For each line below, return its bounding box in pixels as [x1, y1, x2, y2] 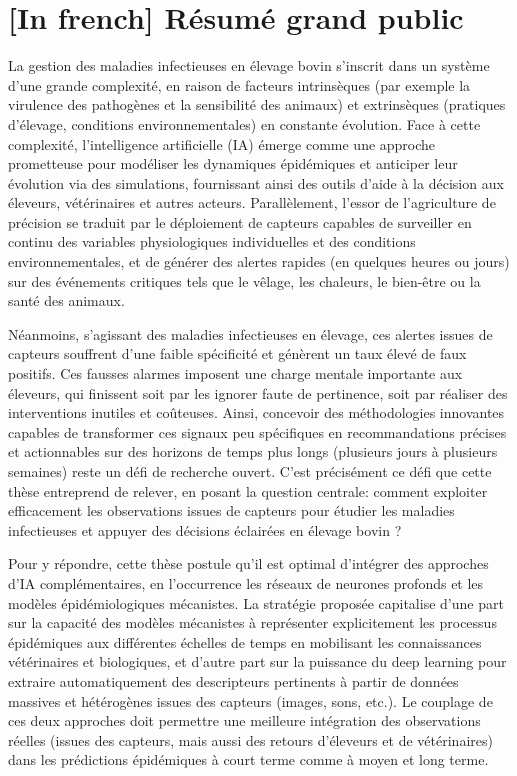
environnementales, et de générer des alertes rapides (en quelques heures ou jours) [8, 251, 510, 272]
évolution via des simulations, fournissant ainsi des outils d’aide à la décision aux [8, 172, 504, 193]
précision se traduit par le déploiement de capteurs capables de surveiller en [8, 211, 472, 232]
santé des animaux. [8, 290, 125, 311]
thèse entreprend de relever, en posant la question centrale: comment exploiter [8, 480, 488, 501]
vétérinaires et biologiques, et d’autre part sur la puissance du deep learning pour [8, 651, 507, 672]
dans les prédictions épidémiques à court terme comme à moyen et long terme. [8, 749, 489, 770]
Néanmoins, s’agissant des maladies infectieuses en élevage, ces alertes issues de [8, 323, 493, 344]
